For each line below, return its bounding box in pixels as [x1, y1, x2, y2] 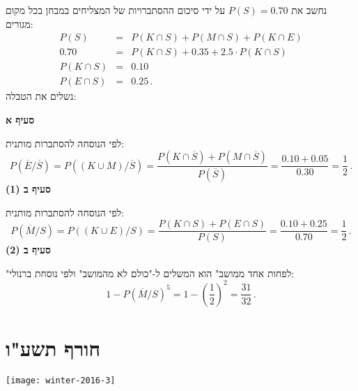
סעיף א [6, 112, 35, 126]
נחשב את [291, 3, 327, 17]
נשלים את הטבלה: [6, 89, 77, 103]
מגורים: [6, 16, 33, 31]
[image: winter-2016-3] [6, 376, 116, 386]
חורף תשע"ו [6, 334, 101, 362]
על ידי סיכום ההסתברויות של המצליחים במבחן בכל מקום [6, 3, 226, 17]
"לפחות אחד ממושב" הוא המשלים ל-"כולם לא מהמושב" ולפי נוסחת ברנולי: [6, 265, 295, 280]
